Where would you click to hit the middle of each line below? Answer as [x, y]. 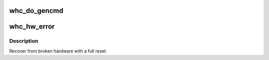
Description [24, 41]
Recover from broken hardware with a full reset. [58, 51]
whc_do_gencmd [36, 11]
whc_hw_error [32, 27]
